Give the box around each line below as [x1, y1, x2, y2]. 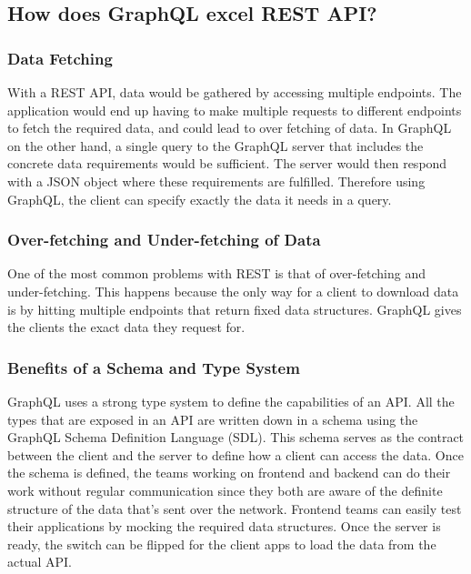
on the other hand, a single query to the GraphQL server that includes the [7, 136, 424, 155]
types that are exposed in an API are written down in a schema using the [7, 409, 418, 428]
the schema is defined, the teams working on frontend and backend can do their [7, 463, 451, 482]
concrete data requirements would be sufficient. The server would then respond [7, 154, 447, 173]
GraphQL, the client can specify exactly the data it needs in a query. [7, 189, 392, 208]
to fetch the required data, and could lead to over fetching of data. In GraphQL [7, 118, 452, 137]
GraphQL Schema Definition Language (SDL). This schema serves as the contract [7, 428, 465, 447]
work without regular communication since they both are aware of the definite [7, 480, 443, 499]
